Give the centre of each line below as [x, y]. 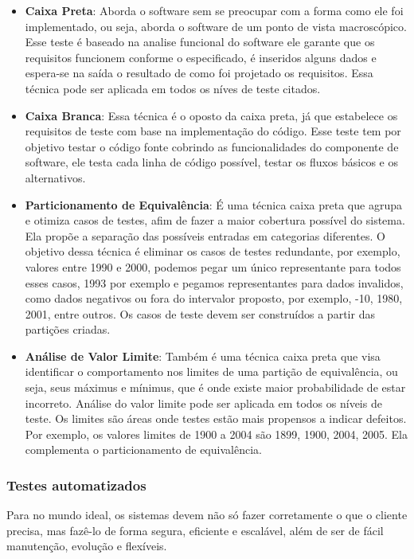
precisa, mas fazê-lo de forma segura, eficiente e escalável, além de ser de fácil [195, 530]
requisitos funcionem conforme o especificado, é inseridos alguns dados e [201, 57]
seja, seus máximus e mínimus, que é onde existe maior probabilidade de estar [215, 387]
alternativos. [55, 177]
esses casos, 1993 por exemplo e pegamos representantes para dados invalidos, [214, 282]
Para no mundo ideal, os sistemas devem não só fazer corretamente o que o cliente [207, 515]
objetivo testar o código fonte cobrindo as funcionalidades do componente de [212, 146]
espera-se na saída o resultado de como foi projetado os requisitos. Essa [199, 73]
